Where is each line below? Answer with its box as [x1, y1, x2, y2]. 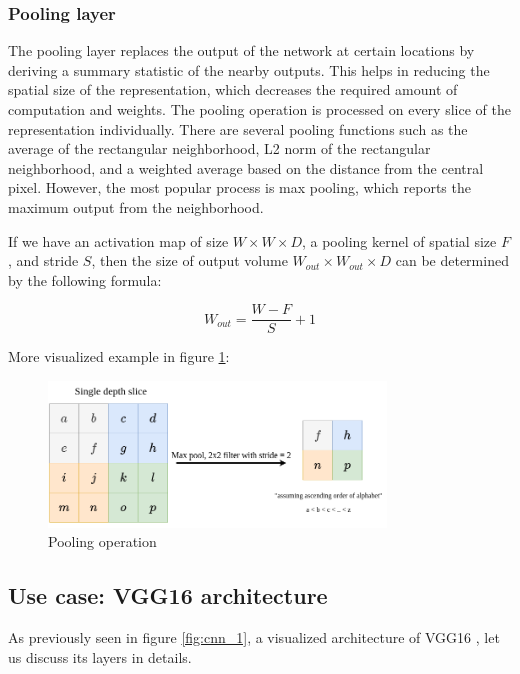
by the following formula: [8, 269, 162, 290]
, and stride [8, 250, 79, 271]
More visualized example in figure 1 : [8, 346, 230, 367]
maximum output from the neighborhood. [8, 196, 264, 217]
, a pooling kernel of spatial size [301, 230, 497, 251]
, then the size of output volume [91, 250, 288, 271]
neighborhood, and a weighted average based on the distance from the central [8, 157, 484, 178]
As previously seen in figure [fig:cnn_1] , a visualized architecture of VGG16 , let [8, 627, 500, 648]
